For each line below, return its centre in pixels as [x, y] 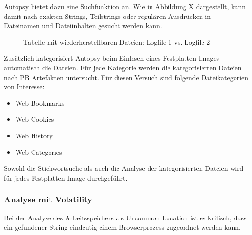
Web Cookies [35, 119]
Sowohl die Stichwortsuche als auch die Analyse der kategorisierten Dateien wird [124, 168]
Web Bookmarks [40, 103]
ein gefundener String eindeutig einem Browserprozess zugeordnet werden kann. [122, 227]
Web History [34, 135]
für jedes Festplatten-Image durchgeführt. [66, 177]
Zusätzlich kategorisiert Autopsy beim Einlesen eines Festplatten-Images [112, 58]
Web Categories [39, 152]
